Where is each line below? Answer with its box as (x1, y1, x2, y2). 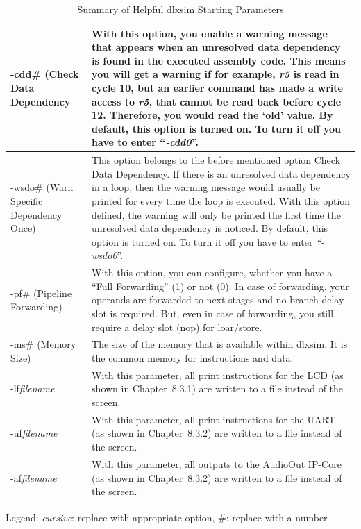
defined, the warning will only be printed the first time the (92, 207, 341, 221)
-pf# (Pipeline (10, 285, 72, 300)
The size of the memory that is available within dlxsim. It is (92, 337, 348, 351)
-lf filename (10, 381, 55, 396)
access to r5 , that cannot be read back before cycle (92, 94, 342, 108)
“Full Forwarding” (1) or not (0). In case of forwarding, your (92, 278, 349, 293)
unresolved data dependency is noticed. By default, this (92, 221, 328, 235)
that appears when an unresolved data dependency (92, 40, 341, 54)
